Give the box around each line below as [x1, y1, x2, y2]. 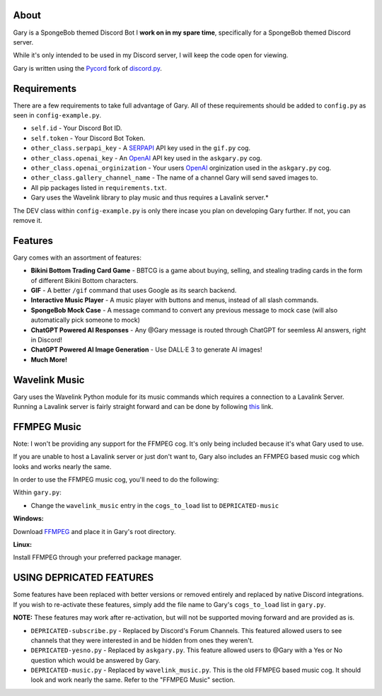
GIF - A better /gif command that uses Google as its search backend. [30, 286, 237, 294]
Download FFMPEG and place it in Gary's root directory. [13, 527, 176, 535]
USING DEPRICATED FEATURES [13, 572, 154, 584]
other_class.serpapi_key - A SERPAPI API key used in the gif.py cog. [30, 144, 251, 152]
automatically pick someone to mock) [30, 315, 141, 325]
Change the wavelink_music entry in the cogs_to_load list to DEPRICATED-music [30, 501, 279, 509]
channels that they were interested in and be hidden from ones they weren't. [30, 636, 254, 644]
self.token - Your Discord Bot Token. [30, 134, 145, 142]
